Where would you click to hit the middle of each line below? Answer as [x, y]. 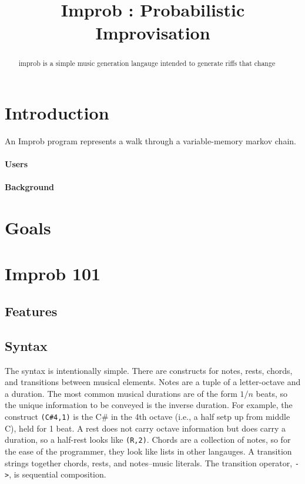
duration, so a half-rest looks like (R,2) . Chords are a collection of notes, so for [148, 440]
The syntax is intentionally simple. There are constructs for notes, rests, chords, [149, 370]
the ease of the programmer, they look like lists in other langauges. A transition [148, 451]
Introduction [57, 113]
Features [31, 311]
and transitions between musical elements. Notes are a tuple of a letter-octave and [153, 382]
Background [30, 187]
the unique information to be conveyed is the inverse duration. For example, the [149, 405]
